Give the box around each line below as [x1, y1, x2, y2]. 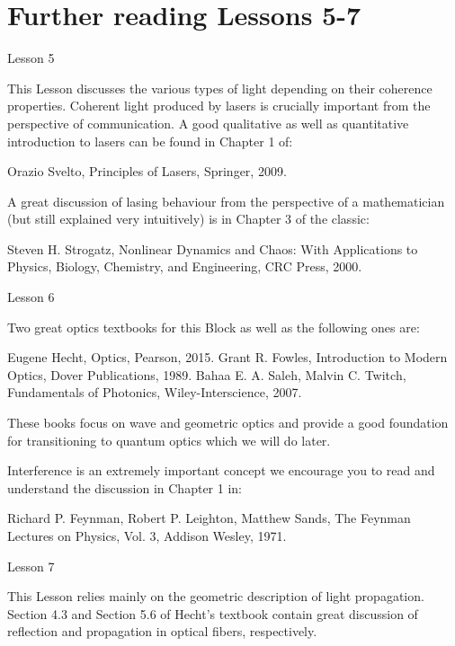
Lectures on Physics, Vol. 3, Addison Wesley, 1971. [7, 527, 287, 544]
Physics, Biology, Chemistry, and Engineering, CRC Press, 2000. [7, 257, 362, 276]
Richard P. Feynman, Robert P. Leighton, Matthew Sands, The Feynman [7, 509, 411, 527]
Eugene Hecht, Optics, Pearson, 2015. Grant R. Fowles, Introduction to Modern [7, 348, 448, 367]
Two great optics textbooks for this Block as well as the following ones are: [7, 317, 420, 336]
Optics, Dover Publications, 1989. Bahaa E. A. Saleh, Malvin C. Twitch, [7, 365, 406, 384]
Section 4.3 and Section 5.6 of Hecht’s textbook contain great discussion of [7, 604, 418, 623]
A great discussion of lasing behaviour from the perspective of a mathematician [7, 191, 445, 210]
